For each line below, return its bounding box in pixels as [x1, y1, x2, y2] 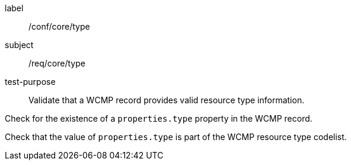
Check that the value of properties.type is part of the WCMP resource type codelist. [5, 132, 347, 142]
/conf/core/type [28, 21, 90, 31]
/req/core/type [28, 58, 85, 68]
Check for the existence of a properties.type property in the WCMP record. [5, 113, 312, 123]
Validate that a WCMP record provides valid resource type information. [28, 95, 305, 105]
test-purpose [5, 77, 56, 87]
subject [5, 40, 34, 50]
